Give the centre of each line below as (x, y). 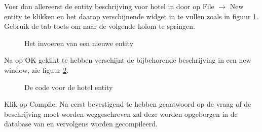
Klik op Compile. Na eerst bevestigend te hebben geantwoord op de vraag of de (128, 104)
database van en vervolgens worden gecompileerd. (81, 124)
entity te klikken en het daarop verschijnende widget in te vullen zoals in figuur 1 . (131, 16)
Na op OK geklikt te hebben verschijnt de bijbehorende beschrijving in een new (128, 60)
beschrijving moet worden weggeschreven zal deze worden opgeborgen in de (121, 114)
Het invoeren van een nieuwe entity (79, 43)
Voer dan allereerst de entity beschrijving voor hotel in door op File (109, 6)
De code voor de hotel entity (69, 87)
